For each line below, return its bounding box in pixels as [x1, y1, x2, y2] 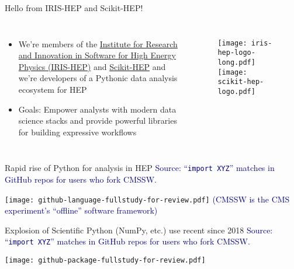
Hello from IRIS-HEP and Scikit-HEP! [5, 2, 143, 13]
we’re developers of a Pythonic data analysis [18, 72, 178, 84]
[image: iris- [217, 39, 272, 47]
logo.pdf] [217, 87, 255, 96]
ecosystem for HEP [18, 83, 87, 95]
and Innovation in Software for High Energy [18, 49, 176, 61]
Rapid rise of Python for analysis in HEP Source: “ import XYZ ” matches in [5, 162, 275, 174]
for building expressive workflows [18, 125, 137, 138]
